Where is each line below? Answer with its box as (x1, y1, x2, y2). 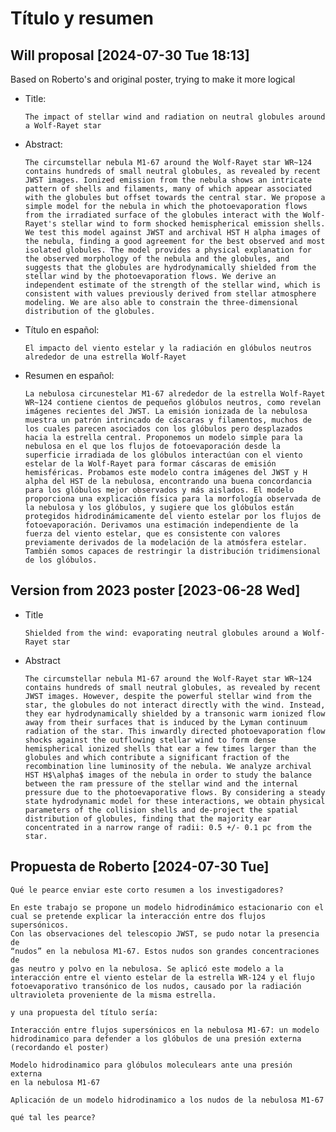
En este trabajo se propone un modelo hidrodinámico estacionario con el (10, 902, 325, 912)
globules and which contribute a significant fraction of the (24, 752, 290, 762)
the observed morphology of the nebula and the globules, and (24, 254, 290, 264)
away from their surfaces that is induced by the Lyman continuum (24, 717, 308, 727)
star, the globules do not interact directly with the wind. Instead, (24, 700, 326, 710)
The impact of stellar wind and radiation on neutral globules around (24, 112, 326, 122)
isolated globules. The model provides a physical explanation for (24, 245, 312, 255)
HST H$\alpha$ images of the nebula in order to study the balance (24, 770, 312, 780)
